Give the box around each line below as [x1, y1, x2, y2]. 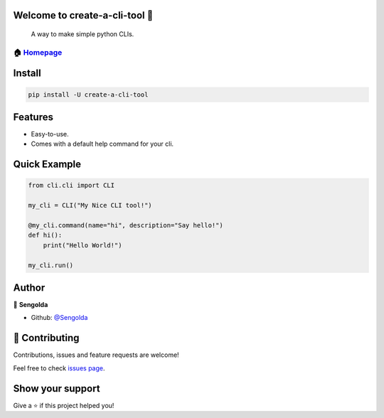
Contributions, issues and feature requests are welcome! [13, 350, 179, 359]
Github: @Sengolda [31, 313, 88, 322]
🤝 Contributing [13, 332, 80, 344]
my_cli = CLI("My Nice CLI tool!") [28, 201, 152, 210]
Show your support [13, 382, 100, 395]
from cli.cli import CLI [28, 181, 115, 190]
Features [13, 111, 53, 123]
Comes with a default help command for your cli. [31, 139, 174, 149]
